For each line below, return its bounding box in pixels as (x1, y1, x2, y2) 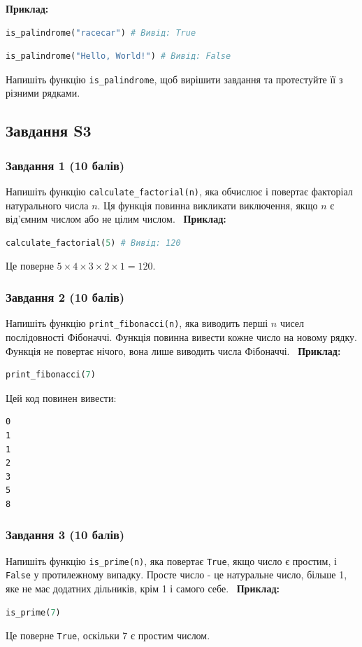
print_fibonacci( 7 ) (6, 370, 96, 380)
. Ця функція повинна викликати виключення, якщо (97, 197, 318, 212)
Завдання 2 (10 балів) (6, 288, 125, 305)
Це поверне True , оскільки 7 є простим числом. (6, 628, 210, 643)
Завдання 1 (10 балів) (6, 156, 125, 174)
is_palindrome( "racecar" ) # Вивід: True (6, 27, 196, 38)
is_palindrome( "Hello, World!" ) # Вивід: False (6, 51, 231, 62)
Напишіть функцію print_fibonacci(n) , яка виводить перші (6, 316, 268, 331)
